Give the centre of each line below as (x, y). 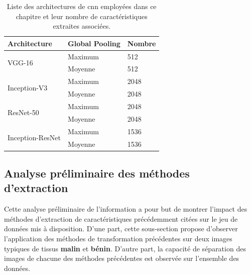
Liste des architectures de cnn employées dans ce (82, 6)
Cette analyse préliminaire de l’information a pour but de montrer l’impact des (126, 209)
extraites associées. (82, 26)
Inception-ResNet (34, 137)
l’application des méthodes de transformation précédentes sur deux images (118, 238)
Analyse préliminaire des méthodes (97, 173)
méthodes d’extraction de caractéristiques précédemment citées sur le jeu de (121, 218)
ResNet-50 (23, 112)
